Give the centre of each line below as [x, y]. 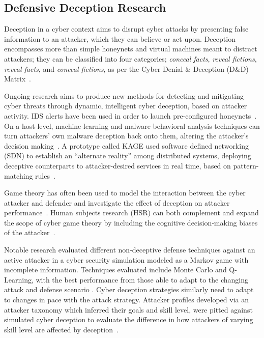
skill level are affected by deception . [61, 329]
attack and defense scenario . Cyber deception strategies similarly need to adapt [129, 289]
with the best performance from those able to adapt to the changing [142, 279]
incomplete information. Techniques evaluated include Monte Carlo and [115, 270]
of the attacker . [30, 232]
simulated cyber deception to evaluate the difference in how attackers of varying [129, 319]
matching [19, 175]
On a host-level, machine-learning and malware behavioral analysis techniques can [132, 125]
